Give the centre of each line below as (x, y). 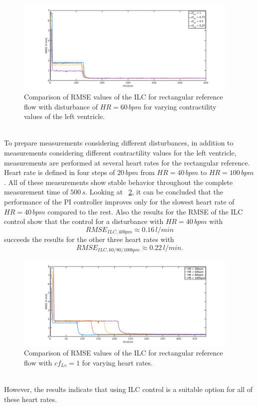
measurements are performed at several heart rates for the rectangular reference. (127, 162)
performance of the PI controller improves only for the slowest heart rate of (119, 202)
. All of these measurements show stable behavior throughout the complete (119, 182)
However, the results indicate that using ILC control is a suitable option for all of (129, 389)
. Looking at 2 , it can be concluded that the (154, 192)
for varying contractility (180, 106)
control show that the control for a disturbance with (84, 221)
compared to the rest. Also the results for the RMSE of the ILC (145, 211)
